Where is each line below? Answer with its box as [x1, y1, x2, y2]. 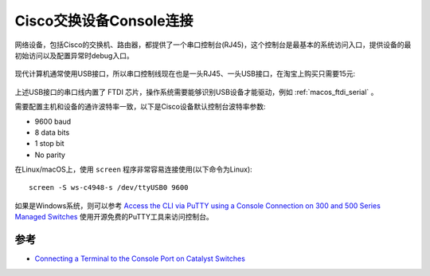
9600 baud [34, 116, 72, 126]
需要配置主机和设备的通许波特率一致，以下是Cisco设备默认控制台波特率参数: [14, 102, 266, 112]
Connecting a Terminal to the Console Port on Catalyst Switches [34, 254, 246, 263]
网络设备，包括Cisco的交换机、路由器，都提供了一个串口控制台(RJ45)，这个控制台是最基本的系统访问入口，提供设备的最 [14, 40, 412, 49]
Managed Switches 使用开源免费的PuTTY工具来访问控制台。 [14, 212, 214, 222]
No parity [34, 150, 65, 160]
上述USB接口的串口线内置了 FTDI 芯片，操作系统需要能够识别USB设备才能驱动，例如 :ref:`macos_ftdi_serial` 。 [14, 87, 378, 97]
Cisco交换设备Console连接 [14, 12, 194, 30]
